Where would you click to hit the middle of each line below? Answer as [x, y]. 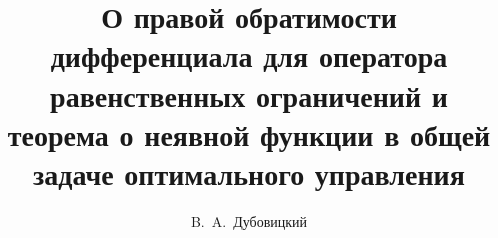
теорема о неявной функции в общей [249, 133]
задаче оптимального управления [249, 172]
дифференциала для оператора [249, 55]
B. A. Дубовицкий [249, 220]
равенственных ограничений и [249, 94]
